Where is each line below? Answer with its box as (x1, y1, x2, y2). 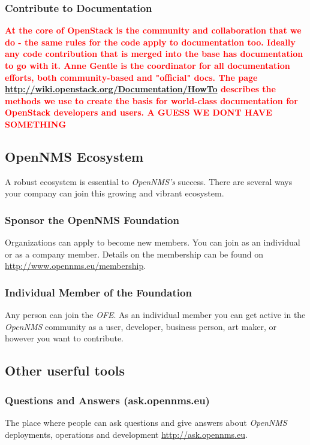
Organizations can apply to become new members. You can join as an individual (5, 236, 300, 249)
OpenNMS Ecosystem (5, 147, 144, 165)
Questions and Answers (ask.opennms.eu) (5, 392, 210, 407)
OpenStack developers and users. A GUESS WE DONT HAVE (5, 106, 272, 119)
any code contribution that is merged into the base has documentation (5, 47, 303, 60)
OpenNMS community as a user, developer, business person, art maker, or (5, 320, 277, 332)
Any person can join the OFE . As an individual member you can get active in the (5, 308, 306, 321)
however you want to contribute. (5, 332, 124, 344)
